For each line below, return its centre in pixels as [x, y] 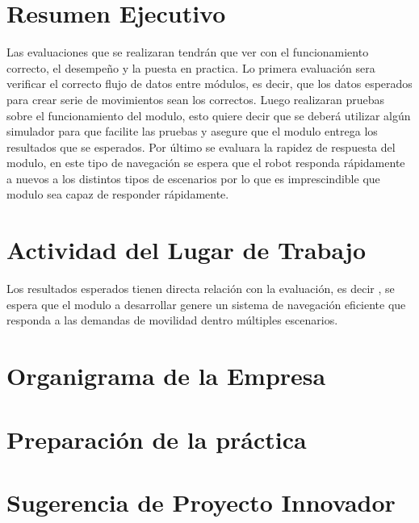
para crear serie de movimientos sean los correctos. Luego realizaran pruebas [196, 99]
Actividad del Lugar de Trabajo [186, 250]
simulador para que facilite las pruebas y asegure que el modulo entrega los [192, 131]
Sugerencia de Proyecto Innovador [201, 502]
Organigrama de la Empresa [166, 376]
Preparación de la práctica [157, 439]
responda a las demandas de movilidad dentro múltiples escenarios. [172, 320]
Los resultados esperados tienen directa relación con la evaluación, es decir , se [201, 289]
